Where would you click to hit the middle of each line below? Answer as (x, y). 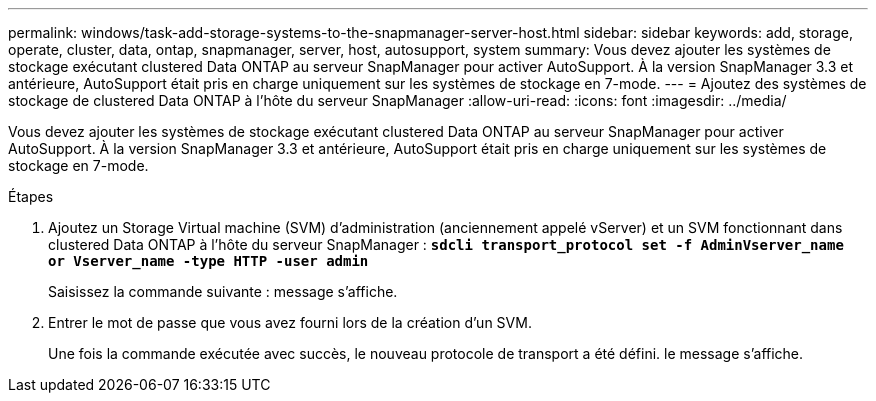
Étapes (31, 196)
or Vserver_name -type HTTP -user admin (208, 261)
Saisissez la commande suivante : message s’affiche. (223, 291)
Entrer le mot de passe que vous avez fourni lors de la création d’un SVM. (290, 322)
